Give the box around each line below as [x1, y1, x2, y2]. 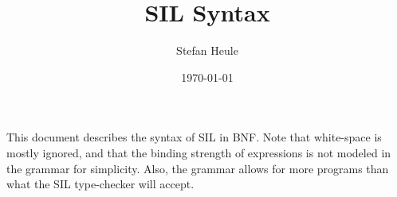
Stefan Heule [176, 42, 238, 59]
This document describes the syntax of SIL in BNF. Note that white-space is [6, 129, 382, 145]
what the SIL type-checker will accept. [6, 176, 195, 192]
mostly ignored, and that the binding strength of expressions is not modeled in [6, 144, 391, 160]
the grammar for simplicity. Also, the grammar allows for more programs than [6, 160, 389, 176]
